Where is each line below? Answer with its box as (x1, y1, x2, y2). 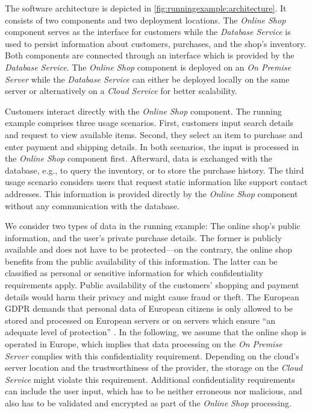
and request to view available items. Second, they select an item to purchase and (5, 128, 303, 140)
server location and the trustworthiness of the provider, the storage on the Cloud (5, 361, 303, 374)
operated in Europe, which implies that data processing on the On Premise (5, 338, 282, 350)
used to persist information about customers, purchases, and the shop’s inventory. (5, 37, 307, 49)
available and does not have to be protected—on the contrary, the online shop (5, 243, 293, 256)
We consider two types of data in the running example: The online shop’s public (5, 219, 301, 232)
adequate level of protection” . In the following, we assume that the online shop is (5, 326, 307, 338)
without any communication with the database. (5, 199, 179, 212)
